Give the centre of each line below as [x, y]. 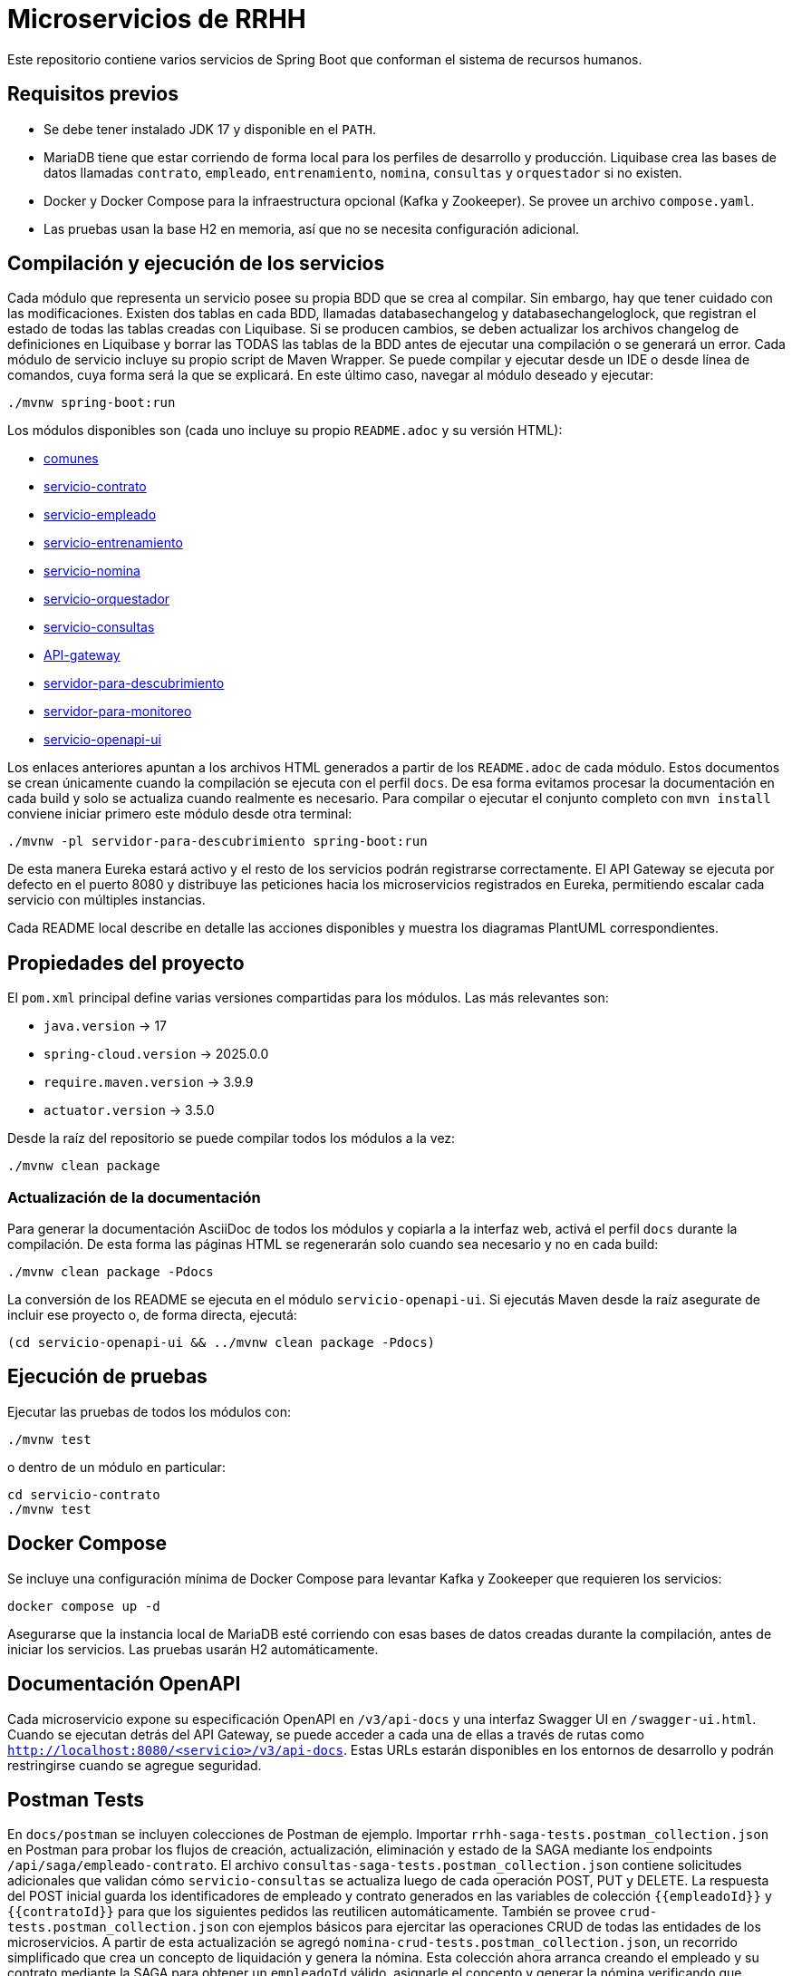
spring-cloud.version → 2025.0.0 [156, 1054]
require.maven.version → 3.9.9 [149, 1082]
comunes [71, 459]
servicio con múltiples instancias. [106, 900]
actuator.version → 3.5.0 [129, 1110]
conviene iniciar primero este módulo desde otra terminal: [180, 814]
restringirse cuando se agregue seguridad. [135, 1765]
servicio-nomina [92, 571]
